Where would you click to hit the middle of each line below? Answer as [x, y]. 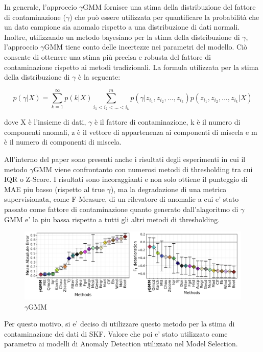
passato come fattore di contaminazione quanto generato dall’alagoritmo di [121, 209]
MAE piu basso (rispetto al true [54, 189]
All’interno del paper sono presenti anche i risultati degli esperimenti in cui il [125, 159]
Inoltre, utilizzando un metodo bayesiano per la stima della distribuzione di [122, 37]
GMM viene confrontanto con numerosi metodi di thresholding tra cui [143, 169]
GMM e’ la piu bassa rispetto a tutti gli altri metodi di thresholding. [112, 219]
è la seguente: [99, 77]
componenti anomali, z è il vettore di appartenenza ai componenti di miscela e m [131, 132]
